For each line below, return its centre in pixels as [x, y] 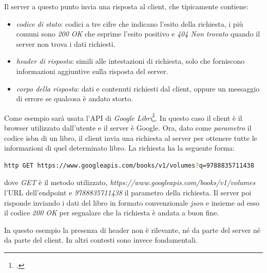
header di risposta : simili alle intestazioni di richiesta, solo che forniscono [130, 61]
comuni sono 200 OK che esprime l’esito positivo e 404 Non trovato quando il [138, 34]
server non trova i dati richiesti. [66, 43]
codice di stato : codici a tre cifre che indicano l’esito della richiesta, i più [130, 23]
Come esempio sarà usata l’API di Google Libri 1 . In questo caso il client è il [123, 117]
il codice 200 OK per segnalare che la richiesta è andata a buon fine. [112, 213]
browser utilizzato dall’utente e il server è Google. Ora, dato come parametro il [128, 128]
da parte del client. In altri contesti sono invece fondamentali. [101, 240]
